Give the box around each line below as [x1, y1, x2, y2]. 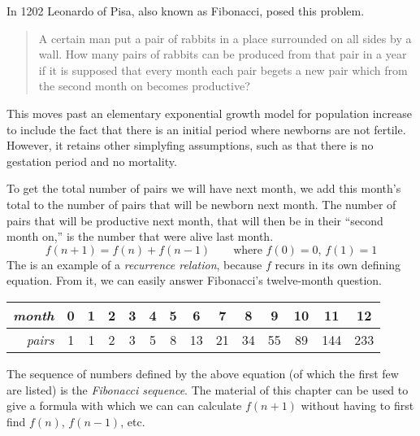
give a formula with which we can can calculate [6, 397, 242, 414]
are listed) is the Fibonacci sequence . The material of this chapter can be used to [6, 381, 409, 398]
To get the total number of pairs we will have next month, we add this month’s [6, 180, 401, 197]
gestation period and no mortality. [6, 152, 177, 169]
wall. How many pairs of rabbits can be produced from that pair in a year [38, 46, 407, 63]
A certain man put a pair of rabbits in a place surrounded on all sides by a [38, 29, 412, 46]
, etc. [120, 412, 145, 429]
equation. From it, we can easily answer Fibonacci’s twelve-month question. [6, 272, 382, 289]
